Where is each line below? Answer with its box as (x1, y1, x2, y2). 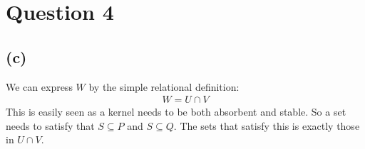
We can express (6, 79, 73, 94)
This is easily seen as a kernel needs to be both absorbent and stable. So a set (6, 104, 346, 119)
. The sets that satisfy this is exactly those (173, 118, 360, 133)
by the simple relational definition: (88, 79, 240, 94)
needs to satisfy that (6, 118, 95, 133)
